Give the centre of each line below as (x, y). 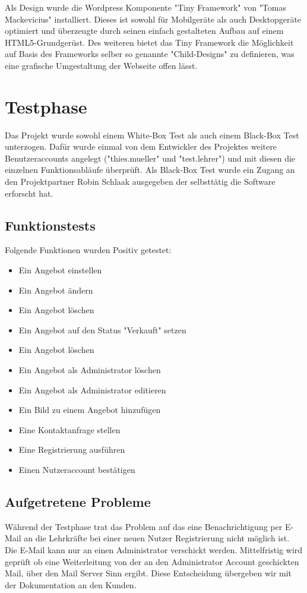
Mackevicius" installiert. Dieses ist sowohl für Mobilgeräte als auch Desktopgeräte (153, 19)
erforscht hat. (29, 193)
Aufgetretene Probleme (78, 501)
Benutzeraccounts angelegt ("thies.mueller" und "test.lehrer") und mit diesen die (150, 158)
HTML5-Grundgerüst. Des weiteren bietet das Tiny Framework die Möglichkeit (149, 42)
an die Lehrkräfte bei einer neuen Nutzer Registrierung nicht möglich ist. (157, 538)
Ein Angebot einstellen (60, 270)
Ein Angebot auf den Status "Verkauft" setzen (102, 329)
